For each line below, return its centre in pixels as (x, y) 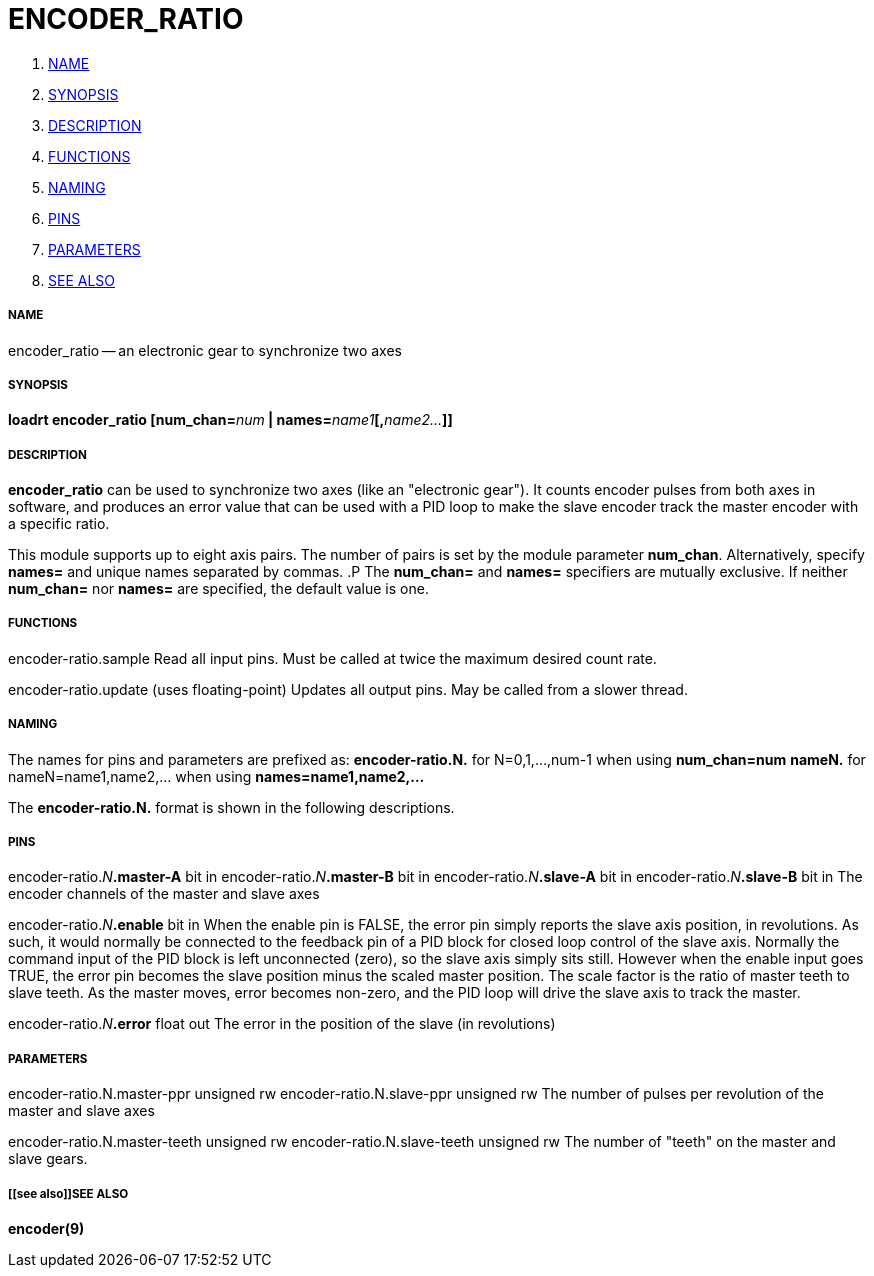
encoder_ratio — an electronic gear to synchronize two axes (205, 350)
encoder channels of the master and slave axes (164, 894)
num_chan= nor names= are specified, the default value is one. (218, 589)
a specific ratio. (59, 524)
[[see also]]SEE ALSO (68, 1193)
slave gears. (48, 1159)
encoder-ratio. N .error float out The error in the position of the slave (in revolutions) (282, 1024)
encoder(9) (46, 1228)
